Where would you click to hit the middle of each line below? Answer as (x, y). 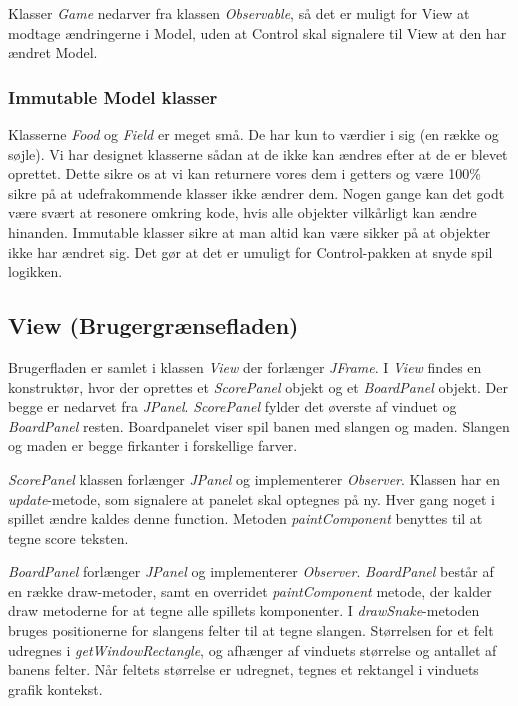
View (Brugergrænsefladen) (153, 325)
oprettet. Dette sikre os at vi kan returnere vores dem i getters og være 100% (244, 173)
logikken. (35, 271)
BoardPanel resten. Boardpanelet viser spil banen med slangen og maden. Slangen (259, 425)
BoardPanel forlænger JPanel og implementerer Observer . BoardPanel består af (251, 571)
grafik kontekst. (55, 688)
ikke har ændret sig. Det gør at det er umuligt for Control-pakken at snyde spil (250, 251)
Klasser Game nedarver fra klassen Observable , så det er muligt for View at (239, 13)
